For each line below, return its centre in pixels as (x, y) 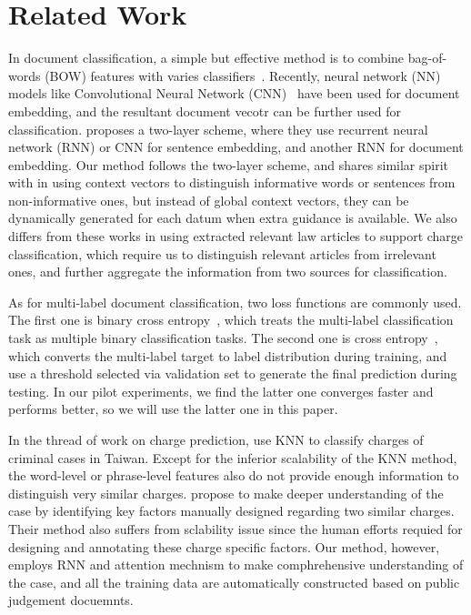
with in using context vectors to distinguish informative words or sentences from (232, 182)
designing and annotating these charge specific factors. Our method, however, (224, 546)
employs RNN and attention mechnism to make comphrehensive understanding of (236, 565)
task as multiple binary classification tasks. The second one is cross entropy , (223, 338)
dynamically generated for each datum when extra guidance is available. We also (233, 218)
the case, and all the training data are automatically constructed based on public (234, 582)
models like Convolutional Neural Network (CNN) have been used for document (234, 93)
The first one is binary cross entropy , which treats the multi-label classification (231, 320)
